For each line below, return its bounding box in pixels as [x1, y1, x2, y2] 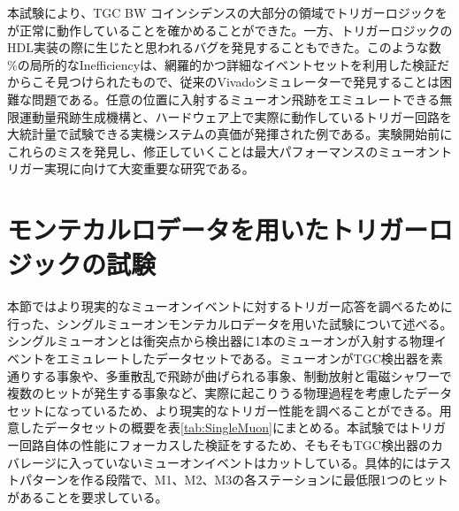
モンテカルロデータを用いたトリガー [7, 211, 429, 248]
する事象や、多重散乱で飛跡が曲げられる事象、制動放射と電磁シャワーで [31, 366, 452, 385]
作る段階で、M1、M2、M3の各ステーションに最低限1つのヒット [80, 470, 448, 489]
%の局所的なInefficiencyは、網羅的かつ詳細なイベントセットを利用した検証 [7, 55, 438, 73]
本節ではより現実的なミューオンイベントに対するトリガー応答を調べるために [7, 297, 453, 316]
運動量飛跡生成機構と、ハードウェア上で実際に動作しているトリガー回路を [19, 107, 453, 126]
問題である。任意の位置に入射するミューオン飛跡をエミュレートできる [31, 89, 440, 108]
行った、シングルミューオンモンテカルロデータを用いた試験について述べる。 [7, 314, 453, 332]
